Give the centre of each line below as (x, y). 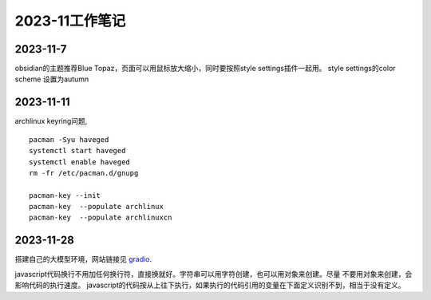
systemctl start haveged (77, 151)
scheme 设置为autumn (52, 79)
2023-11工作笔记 (70, 21)
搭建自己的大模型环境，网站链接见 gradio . (83, 259)
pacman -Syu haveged (69, 139)
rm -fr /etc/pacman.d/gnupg (84, 173)
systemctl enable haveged (80, 162)
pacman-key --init (65, 195)
